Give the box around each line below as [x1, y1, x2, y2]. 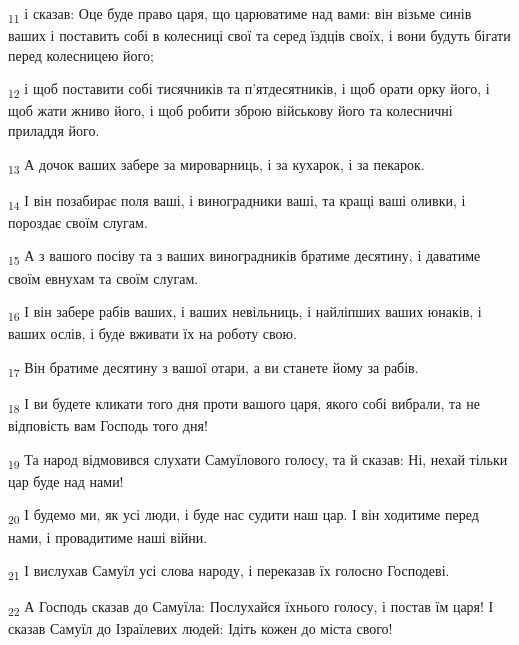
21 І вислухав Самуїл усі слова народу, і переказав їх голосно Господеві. [8, 560, 450, 583]
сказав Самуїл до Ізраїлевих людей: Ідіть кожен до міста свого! [8, 618, 393, 639]
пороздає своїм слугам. [8, 211, 148, 232]
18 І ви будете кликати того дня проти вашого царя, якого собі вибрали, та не [8, 393, 480, 416]
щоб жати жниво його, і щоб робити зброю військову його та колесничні [8, 100, 453, 121]
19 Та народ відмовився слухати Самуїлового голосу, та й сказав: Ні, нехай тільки [8, 448, 508, 472]
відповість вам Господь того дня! [8, 415, 208, 436]
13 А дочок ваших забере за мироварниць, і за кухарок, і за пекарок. [8, 153, 425, 177]
